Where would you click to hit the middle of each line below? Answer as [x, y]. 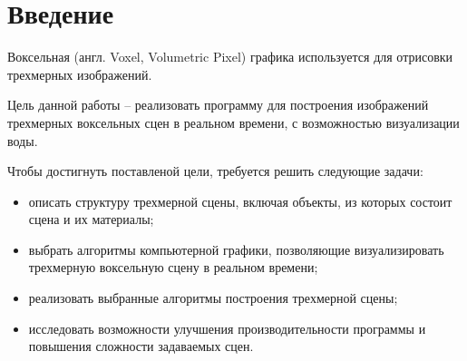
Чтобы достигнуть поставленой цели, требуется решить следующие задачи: [215, 171]
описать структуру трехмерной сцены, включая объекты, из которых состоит [240, 201]
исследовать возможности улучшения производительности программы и [227, 328]
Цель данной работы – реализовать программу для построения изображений [218, 105]
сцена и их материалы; [91, 219]
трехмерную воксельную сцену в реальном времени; [173, 267]
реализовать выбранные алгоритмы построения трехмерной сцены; [213, 298]
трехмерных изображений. [80, 74]
